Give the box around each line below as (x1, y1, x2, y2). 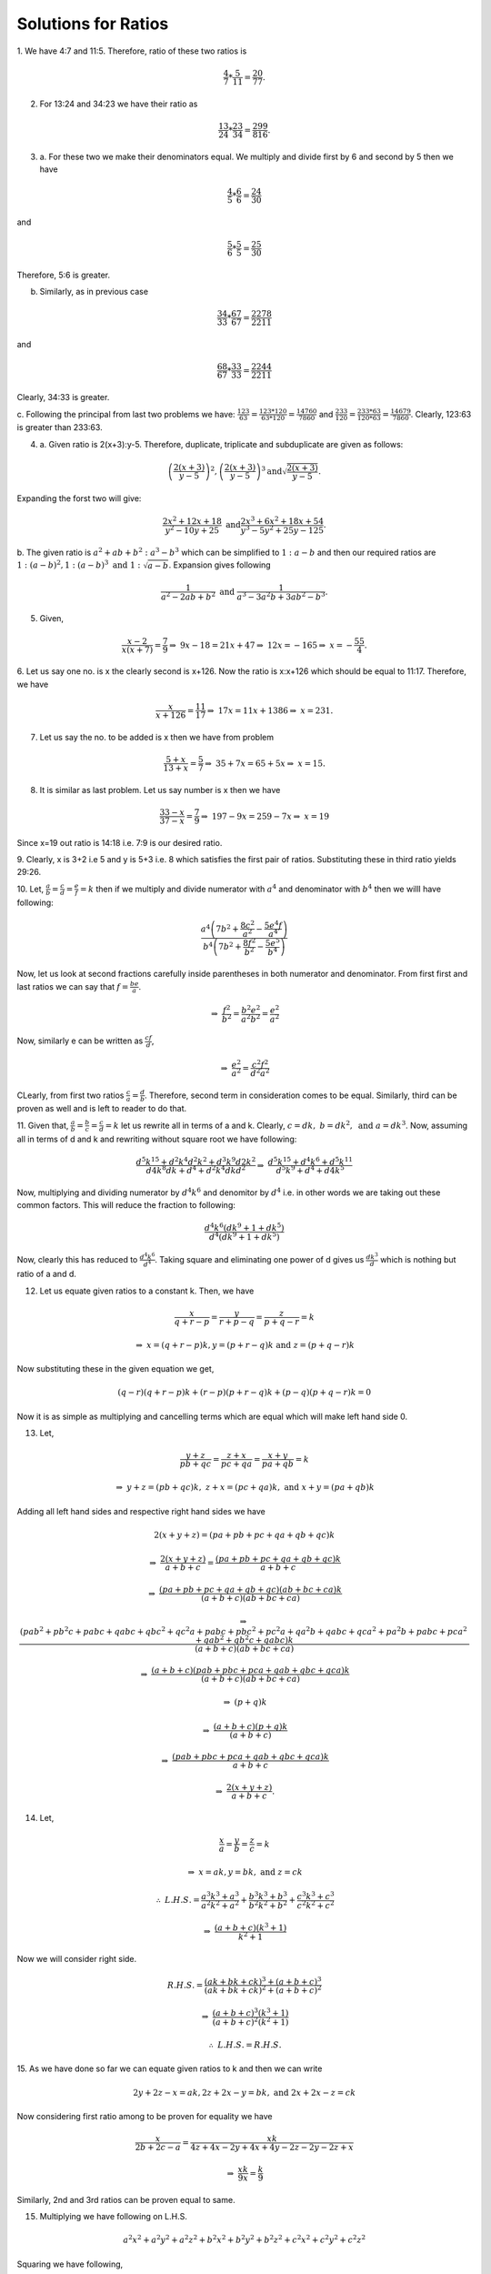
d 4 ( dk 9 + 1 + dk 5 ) (209, 1231, 280, 1242)
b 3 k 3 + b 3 (248, 1890, 288, 1901)
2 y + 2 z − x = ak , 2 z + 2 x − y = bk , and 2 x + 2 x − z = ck (133, 2088, 356, 2098)
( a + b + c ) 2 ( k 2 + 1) (212, 2015, 289, 2027)
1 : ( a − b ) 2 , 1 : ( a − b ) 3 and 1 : (16, 558, 141, 570)
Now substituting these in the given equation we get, (16, 1363, 215, 1374)
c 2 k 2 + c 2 (296, 1899, 336, 1910)
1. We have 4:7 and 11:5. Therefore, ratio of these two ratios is (16, 45, 247, 56)
